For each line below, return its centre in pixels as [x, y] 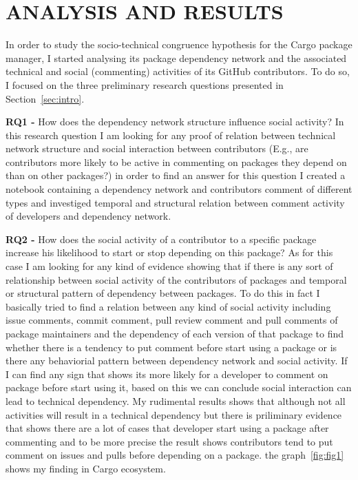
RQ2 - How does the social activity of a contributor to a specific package [161, 239]
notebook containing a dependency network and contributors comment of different [179, 189]
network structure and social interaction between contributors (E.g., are [157, 148]
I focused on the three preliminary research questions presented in [145, 84]
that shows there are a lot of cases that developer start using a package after [167, 428]
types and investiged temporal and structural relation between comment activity [175, 202]
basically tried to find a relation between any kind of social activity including [168, 306]
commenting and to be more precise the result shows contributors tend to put [169, 441]
